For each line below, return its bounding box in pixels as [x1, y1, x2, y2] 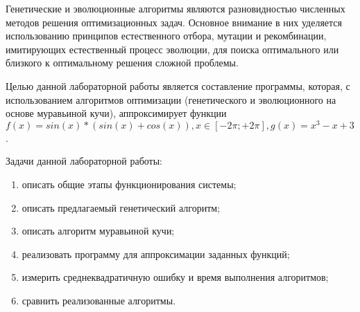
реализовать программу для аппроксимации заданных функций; [22, 246, 290, 261]
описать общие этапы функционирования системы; [22, 177, 237, 192]
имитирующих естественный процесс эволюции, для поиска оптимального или [6, 42, 339, 56]
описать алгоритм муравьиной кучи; [22, 223, 175, 238]
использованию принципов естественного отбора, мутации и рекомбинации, [6, 28, 327, 43]
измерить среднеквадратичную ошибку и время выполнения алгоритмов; [22, 270, 329, 284]
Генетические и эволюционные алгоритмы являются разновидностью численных [6, 1, 345, 15]
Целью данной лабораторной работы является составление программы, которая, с [6, 78, 350, 93]
